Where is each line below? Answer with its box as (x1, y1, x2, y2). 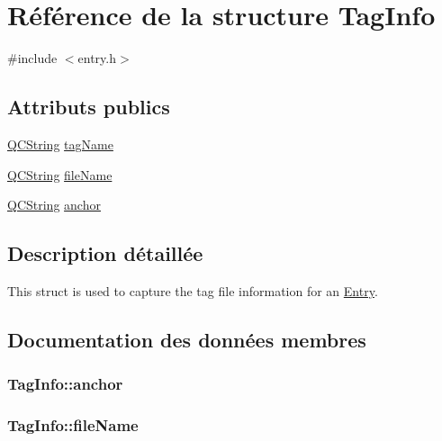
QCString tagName (7, 134, 113, 153)
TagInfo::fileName (7, 414, 139, 436)
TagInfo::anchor (7, 373, 123, 395)
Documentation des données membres (7, 325, 366, 353)
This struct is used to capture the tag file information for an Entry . (7, 281, 378, 300)
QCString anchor (7, 195, 101, 214)
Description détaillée (7, 239, 203, 267)
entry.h (77, 49, 117, 67)
